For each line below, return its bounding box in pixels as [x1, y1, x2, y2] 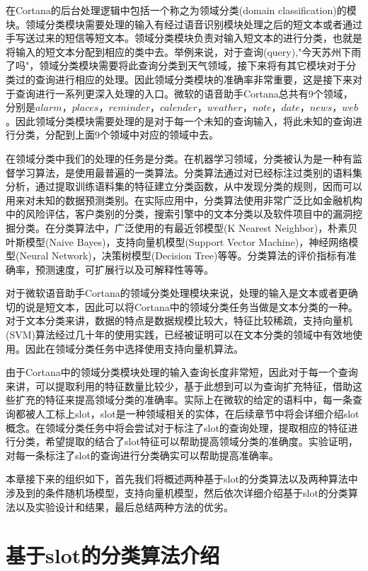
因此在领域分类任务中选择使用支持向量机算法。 [25, 341, 243, 355]
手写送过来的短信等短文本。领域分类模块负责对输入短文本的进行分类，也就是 [6, 30, 362, 45]
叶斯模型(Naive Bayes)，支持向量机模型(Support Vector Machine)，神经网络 [6, 234, 349, 249]
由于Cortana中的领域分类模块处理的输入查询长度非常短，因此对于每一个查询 [6, 365, 358, 379]
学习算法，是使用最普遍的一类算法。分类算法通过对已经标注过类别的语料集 [15, 165, 362, 179]
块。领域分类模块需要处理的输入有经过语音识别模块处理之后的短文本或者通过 [6, 16, 362, 31]
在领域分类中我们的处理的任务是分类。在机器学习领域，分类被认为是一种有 [6, 151, 352, 165]
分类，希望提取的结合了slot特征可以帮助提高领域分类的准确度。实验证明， [15, 434, 358, 449]
